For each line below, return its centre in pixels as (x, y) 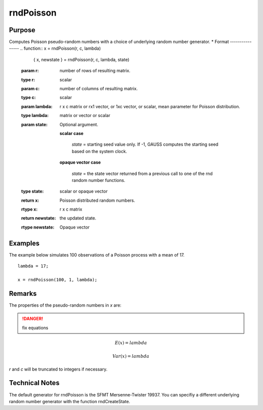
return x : (30, 200)
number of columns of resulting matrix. (99, 89)
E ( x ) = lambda (131, 343)
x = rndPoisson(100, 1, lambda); (57, 280)
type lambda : (35, 116)
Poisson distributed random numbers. (97, 200)
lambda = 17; (33, 266)
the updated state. (78, 218)
